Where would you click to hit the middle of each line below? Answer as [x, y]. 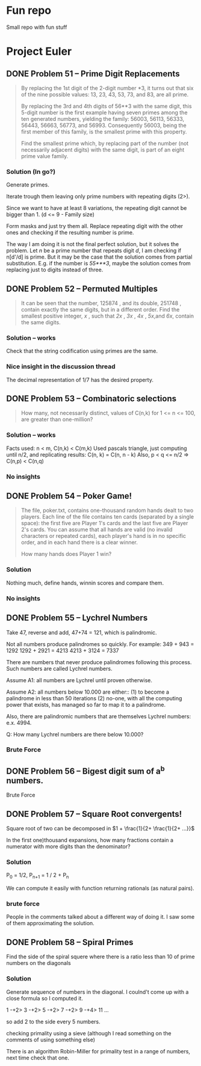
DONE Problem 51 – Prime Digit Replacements [93, 74]
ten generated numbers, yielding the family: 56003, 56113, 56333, [103, 119]
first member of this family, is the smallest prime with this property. [104, 131]
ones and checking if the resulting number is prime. [70, 233]
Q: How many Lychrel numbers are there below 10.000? [75, 734]
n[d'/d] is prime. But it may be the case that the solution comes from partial [99, 257]
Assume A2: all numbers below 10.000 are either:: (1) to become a [88, 692]
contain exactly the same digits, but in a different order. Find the [100, 310]
